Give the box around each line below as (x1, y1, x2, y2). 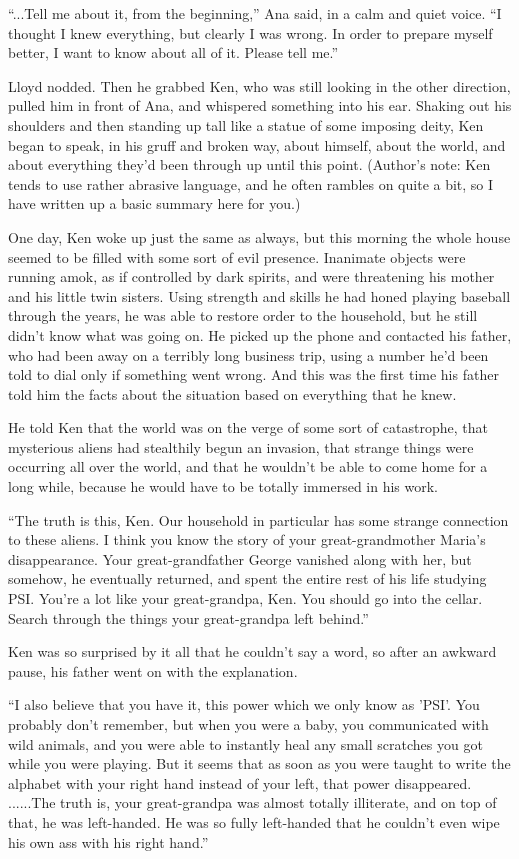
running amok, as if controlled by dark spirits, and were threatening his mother (8, 266, 495, 287)
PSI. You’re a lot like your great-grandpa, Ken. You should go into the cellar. (8, 588, 483, 609)
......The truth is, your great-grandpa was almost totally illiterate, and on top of (8, 792, 497, 813)
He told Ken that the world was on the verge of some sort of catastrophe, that (8, 417, 488, 438)
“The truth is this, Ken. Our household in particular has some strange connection (8, 509, 509, 530)
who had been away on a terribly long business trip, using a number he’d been (8, 344, 489, 365)
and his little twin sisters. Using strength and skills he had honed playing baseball (8, 285, 511, 306)
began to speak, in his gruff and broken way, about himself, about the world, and (8, 134, 506, 155)
